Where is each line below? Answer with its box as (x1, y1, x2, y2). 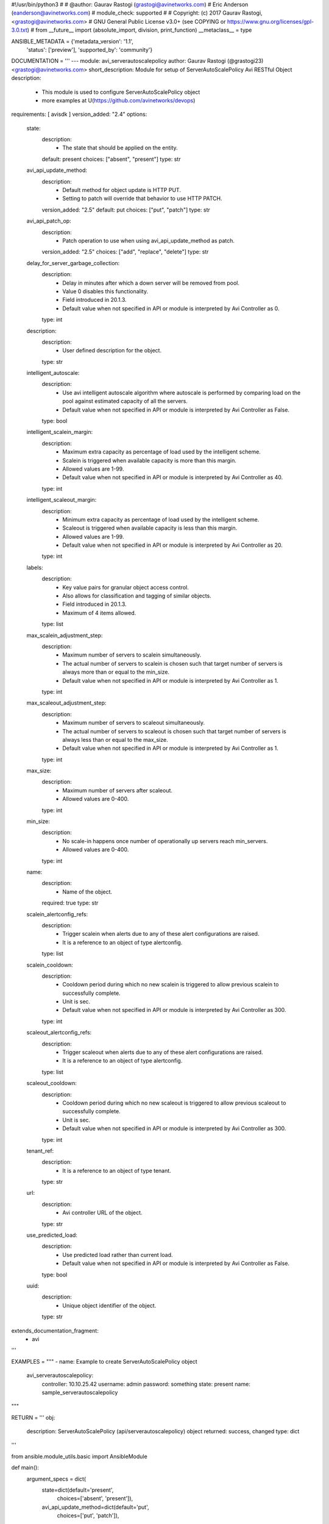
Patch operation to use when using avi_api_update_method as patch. (62, 237, 235, 244)
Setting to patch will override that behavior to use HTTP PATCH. (62, 195, 222, 202)
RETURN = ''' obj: (11, 1414, 55, 1421)
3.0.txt (11, 26, 27, 34)
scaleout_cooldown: (26, 1080, 77, 1087)
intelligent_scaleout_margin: (26, 496, 97, 504)
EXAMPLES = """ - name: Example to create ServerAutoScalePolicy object (11, 1358, 197, 1365)
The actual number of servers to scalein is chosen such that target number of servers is (62, 660, 283, 667)
